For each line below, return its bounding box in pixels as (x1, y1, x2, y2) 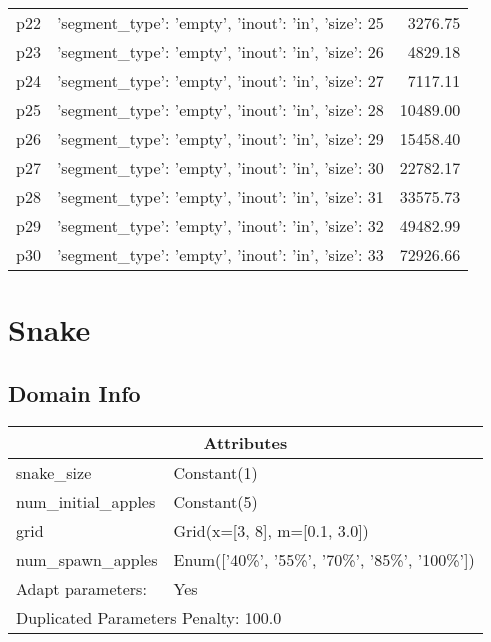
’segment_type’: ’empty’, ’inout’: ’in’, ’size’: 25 (56, 11, 384, 34)
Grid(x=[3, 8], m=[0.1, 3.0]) (173, 518, 369, 542)
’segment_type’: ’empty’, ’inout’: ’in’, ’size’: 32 (56, 214, 384, 237)
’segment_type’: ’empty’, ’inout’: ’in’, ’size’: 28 (56, 98, 384, 121)
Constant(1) (173, 460, 258, 484)
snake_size (16, 460, 92, 484)
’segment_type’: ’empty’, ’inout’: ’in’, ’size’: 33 (56, 243, 384, 266)
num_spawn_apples (16, 547, 158, 571)
